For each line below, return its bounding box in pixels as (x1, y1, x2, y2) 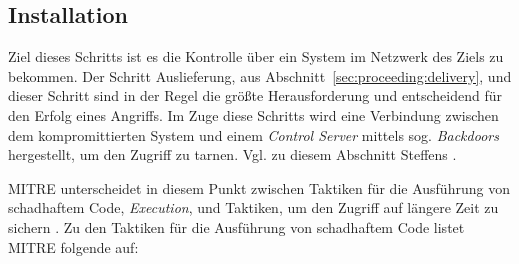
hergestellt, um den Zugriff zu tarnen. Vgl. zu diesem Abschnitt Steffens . (8, 144, 457, 165)
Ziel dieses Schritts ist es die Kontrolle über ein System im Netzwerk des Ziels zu (8, 46, 504, 67)
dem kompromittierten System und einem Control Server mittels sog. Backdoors (8, 124, 499, 145)
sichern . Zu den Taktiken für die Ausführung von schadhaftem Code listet (8, 216, 465, 237)
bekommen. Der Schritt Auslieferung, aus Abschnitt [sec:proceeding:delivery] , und (8, 65, 512, 86)
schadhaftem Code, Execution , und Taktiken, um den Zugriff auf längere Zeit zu (8, 197, 499, 218)
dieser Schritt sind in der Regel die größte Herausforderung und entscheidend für (8, 85, 502, 106)
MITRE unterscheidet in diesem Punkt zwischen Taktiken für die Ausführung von (8, 177, 510, 198)
